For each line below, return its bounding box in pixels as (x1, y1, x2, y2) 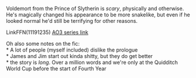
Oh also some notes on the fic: (6, 40, 80, 47)
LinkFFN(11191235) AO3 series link (6, 29, 89, 36)
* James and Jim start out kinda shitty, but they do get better (6, 53, 153, 59)
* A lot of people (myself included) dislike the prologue (6, 46, 138, 53)
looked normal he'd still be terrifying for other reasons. (6, 18, 138, 24)
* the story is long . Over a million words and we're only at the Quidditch (6, 59, 178, 66)
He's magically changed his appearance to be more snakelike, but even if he (6, 11, 190, 18)
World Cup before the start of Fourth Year (6, 65, 106, 72)
